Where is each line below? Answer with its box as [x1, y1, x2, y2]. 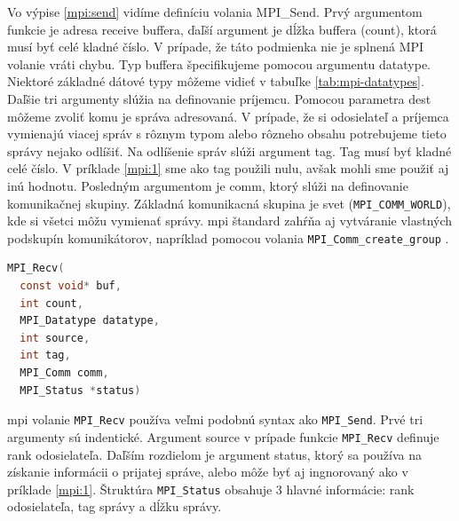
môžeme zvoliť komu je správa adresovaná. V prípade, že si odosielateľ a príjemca [7, 107, 449, 125]
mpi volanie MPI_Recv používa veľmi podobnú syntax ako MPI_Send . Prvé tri [7, 410, 423, 429]
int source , [20, 331, 91, 344]
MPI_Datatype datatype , [20, 314, 160, 328]
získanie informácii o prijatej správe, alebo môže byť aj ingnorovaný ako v [7, 462, 408, 481]
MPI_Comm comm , [20, 367, 109, 379]
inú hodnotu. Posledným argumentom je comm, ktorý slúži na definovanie [7, 176, 408, 194]
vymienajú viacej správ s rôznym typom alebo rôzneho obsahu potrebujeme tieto [7, 124, 447, 143]
